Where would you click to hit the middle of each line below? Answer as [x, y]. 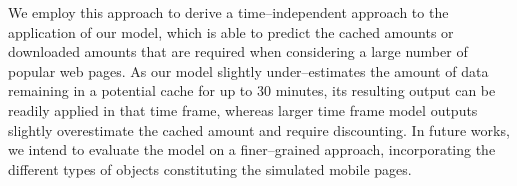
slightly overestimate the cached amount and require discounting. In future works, [259, 129]
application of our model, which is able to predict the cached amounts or [231, 31]
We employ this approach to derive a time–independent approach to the [228, 12]
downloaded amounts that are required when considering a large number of [238, 51]
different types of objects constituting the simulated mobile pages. [210, 168]
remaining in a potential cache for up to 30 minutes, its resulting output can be [252, 90]
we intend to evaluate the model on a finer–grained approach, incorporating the [252, 149]
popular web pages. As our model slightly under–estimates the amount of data [248, 70]
